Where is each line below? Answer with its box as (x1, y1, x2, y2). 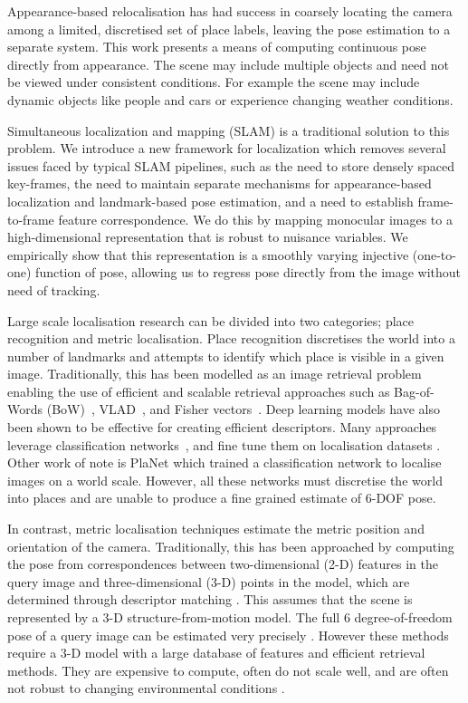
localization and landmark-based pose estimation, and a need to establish (7, 191, 414, 210)
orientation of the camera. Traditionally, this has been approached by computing (7, 536, 454, 555)
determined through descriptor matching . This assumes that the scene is (7, 590, 413, 609)
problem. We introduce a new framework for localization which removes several (7, 139, 446, 158)
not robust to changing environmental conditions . (7, 679, 285, 698)
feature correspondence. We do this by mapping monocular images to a (58, 209, 453, 228)
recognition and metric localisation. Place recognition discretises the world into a (7, 329, 455, 348)
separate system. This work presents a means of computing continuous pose (7, 37, 426, 56)
